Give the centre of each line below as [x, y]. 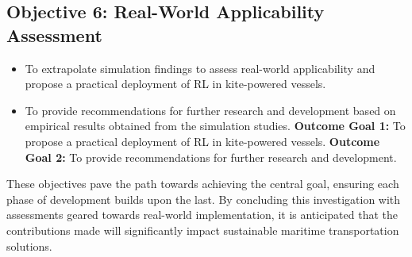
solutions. [29, 245]
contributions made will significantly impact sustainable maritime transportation [203, 230]
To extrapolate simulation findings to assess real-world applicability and [200, 68]
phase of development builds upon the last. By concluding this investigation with [204, 199]
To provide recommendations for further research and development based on [210, 110]
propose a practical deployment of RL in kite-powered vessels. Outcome [202, 141]
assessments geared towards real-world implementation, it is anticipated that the [202, 215]
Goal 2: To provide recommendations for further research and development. [211, 157]
